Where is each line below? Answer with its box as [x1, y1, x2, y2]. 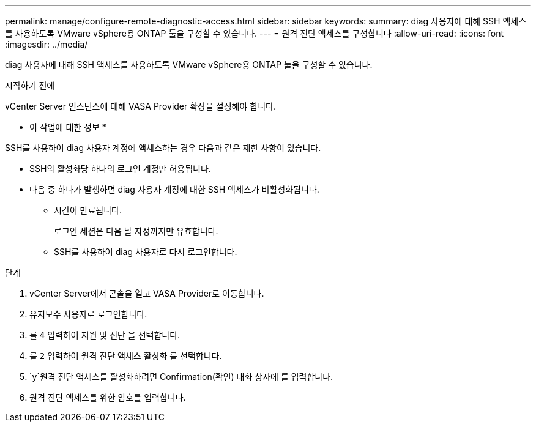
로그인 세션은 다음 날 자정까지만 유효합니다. [54, 226, 218, 236]
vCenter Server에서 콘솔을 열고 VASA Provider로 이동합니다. [29, 288, 264, 299]
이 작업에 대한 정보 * [29, 122, 106, 132]
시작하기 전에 [5, 80, 55, 91]
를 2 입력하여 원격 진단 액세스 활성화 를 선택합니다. [29, 351, 222, 361]
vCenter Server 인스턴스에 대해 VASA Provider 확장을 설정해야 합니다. [5, 101, 276, 111]
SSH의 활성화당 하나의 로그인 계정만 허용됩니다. [29, 163, 211, 174]
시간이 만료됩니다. [54, 205, 122, 215]
